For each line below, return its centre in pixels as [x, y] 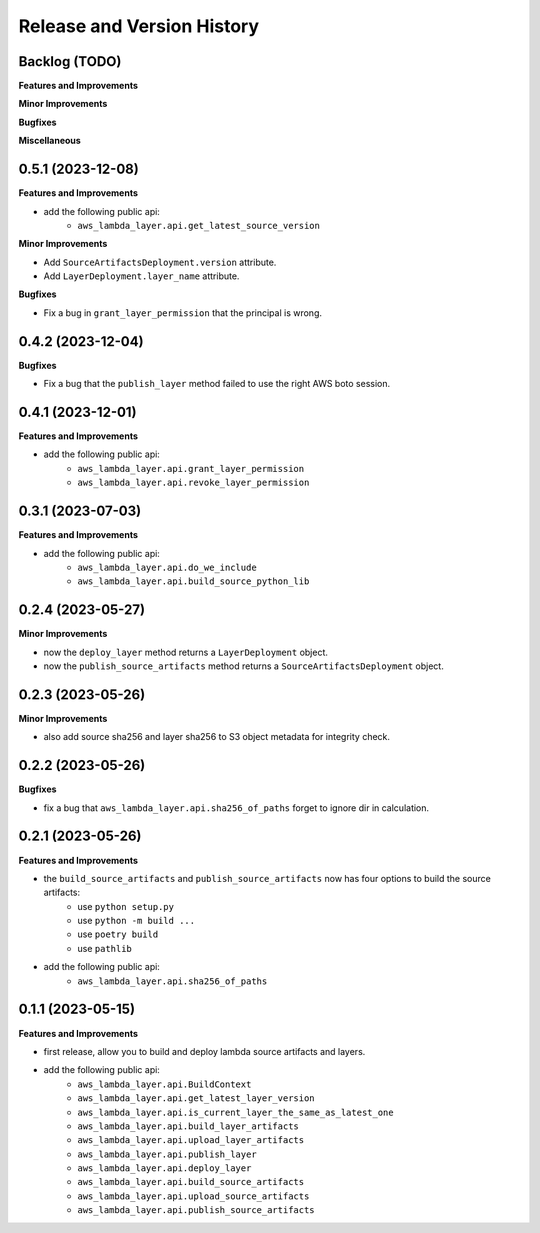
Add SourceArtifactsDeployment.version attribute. [160, 262]
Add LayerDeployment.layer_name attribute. [141, 276]
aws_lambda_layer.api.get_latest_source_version [198, 225]
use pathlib [104, 948]
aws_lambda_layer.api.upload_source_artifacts [193, 1196]
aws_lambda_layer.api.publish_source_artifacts [196, 1210]
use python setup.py [126, 906]
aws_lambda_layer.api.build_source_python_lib [193, 581]
